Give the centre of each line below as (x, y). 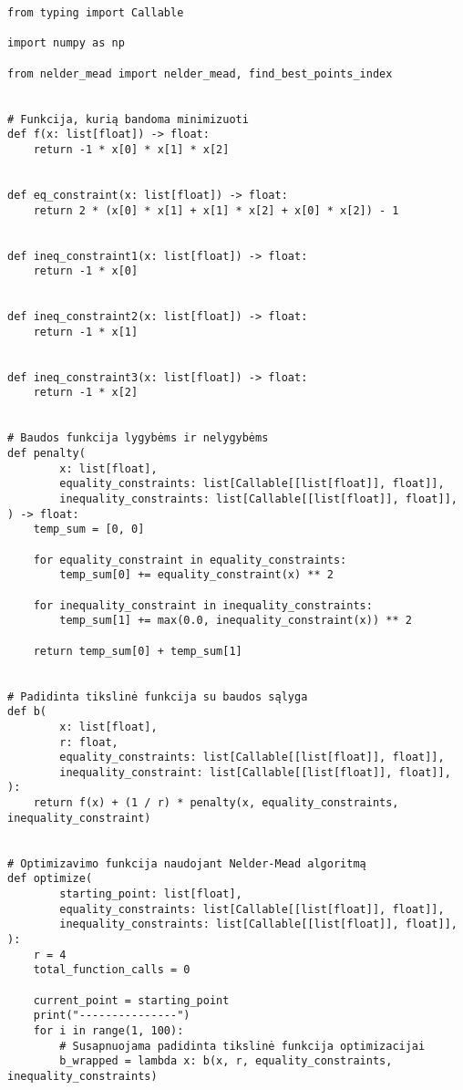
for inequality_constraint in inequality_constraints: (203, 605)
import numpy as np (66, 43)
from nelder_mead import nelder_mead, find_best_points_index (200, 73)
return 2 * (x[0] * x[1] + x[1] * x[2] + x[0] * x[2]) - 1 (216, 210)
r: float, (89, 742)
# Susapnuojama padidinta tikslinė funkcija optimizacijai (242, 1046)
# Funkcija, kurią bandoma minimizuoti (128, 119)
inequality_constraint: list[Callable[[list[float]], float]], (255, 772)
